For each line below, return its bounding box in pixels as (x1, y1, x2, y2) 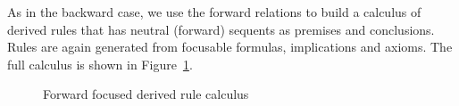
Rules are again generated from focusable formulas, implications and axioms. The (7, 37, 453, 56)
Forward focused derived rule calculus (43, 85, 249, 103)
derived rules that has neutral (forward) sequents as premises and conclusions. (7, 20, 435, 38)
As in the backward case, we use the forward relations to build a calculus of (7, 3, 421, 20)
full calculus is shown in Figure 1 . (7, 54, 193, 73)
